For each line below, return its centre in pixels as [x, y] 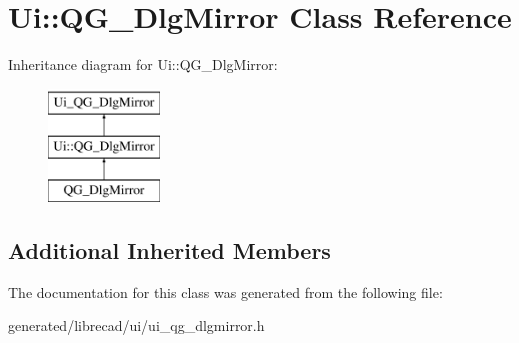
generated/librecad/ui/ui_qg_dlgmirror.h [136, 325]
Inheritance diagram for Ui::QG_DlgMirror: [143, 64]
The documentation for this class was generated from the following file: [225, 291]
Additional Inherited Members [169, 250]
